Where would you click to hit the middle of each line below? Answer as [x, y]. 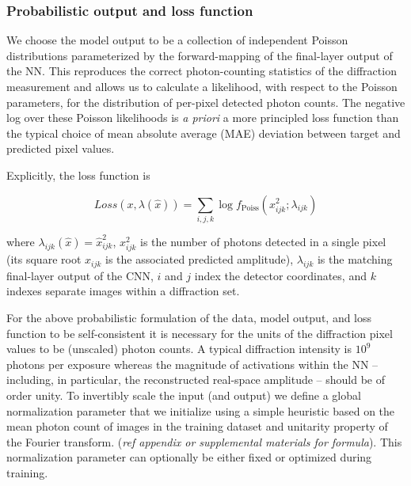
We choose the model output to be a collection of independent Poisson [177, 40]
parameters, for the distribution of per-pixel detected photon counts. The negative [206, 102]
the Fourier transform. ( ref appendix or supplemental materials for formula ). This [204, 441]
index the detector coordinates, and [280, 275]
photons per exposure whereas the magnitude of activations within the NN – [192, 364]
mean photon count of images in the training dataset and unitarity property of [197, 426]
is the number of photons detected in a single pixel [263, 241]
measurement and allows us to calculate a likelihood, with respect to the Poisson [202, 86]
